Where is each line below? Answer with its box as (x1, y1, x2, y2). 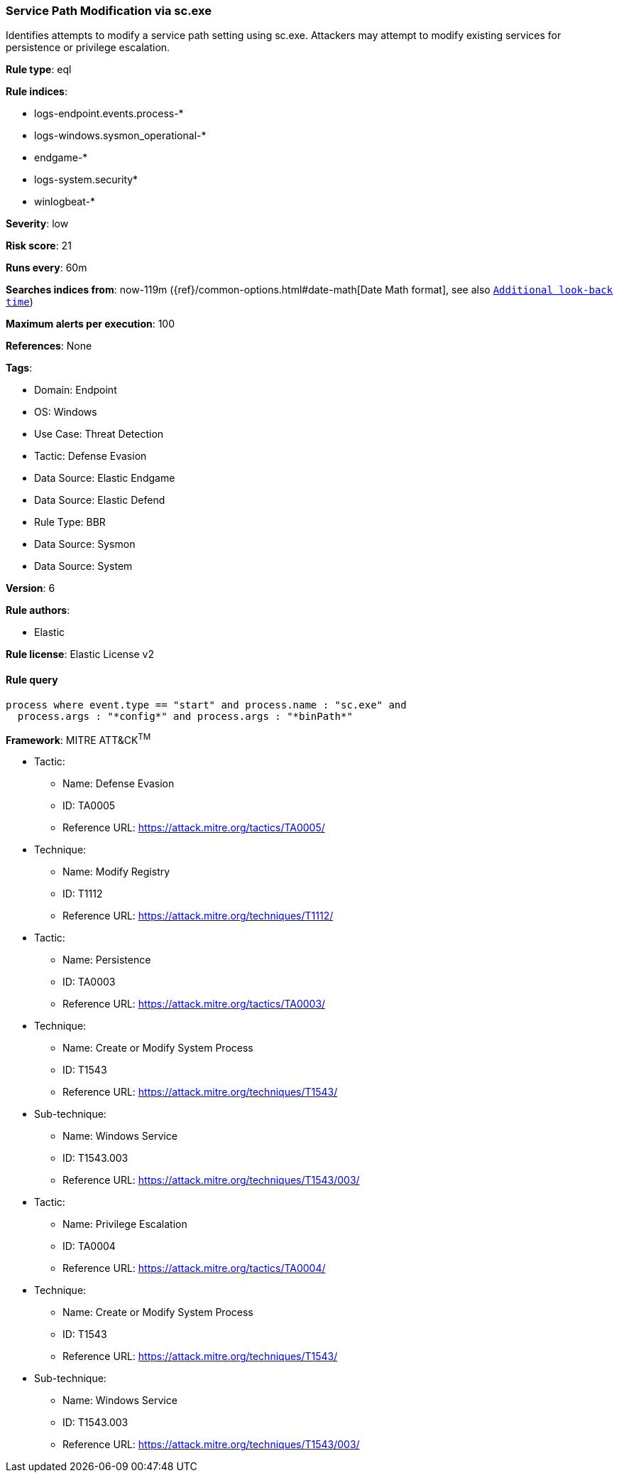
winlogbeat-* (34, 195, 95, 208)
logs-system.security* (34, 173, 138, 186)
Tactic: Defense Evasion (34, 450, 147, 463)
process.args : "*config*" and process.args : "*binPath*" (17, 710, 353, 722)
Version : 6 (6, 582, 55, 595)
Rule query (6, 673, 58, 686)
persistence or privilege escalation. (6, 41, 170, 54)
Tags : (6, 362, 33, 374)
